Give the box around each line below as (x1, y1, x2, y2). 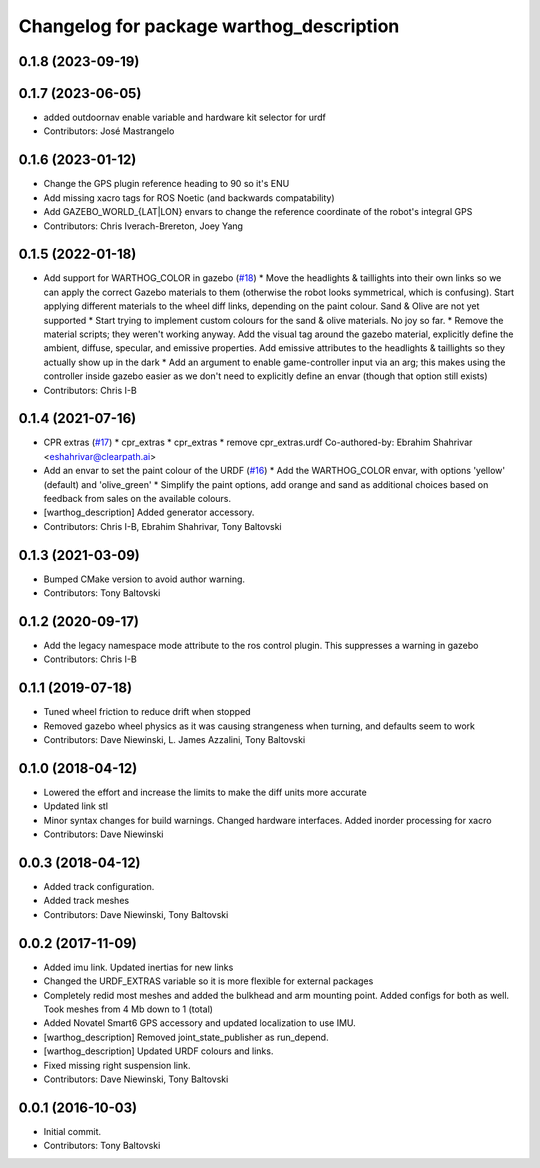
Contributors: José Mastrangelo (43, 125, 175, 137)
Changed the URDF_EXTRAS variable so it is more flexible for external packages (43, 975, 374, 987)
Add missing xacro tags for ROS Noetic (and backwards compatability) (43, 191, 335, 204)
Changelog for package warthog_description (18, 15, 400, 37)
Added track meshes (43, 895, 130, 907)
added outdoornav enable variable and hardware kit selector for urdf (43, 111, 327, 124)
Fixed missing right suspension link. (43, 1059, 191, 1071)
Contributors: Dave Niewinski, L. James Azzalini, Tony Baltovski (43, 734, 306, 746)
